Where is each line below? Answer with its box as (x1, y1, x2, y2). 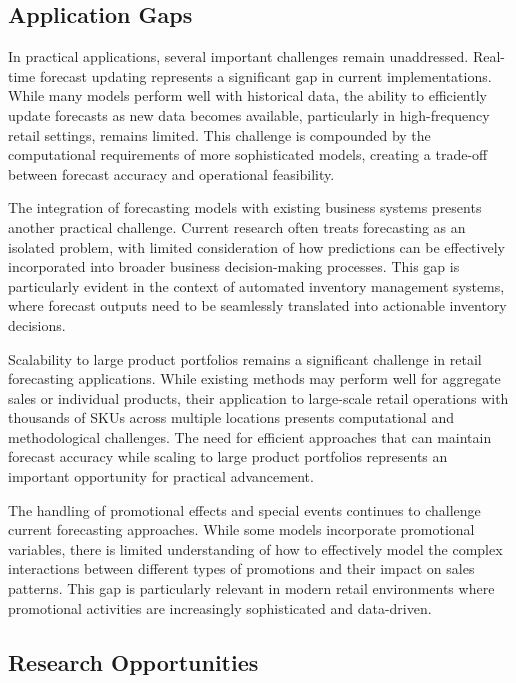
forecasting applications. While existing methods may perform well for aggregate (8, 368, 501, 389)
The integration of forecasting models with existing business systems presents (8, 197, 482, 218)
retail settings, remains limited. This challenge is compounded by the (8, 124, 431, 145)
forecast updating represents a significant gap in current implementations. (39, 65, 492, 86)
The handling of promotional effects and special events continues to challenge (8, 499, 481, 520)
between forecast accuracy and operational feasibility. (8, 163, 335, 184)
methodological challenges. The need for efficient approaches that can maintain (8, 426, 492, 447)
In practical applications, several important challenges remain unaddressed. (8, 46, 469, 67)
